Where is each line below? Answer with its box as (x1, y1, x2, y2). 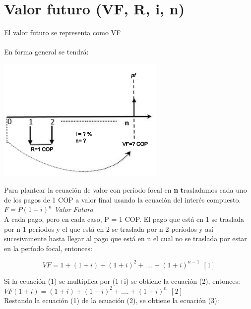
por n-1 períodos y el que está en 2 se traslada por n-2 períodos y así (4, 223, 213, 234)
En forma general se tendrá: (4, 47, 89, 57)
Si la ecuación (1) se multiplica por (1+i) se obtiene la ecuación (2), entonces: (4, 275, 240, 286)
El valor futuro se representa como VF (4, 27, 121, 38)
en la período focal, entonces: (4, 243, 92, 253)
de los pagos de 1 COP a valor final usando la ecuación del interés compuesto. (4, 194, 241, 205)
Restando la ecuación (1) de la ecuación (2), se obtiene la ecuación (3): (4, 295, 219, 306)
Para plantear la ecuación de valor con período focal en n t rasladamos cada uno (4, 185, 247, 195)
